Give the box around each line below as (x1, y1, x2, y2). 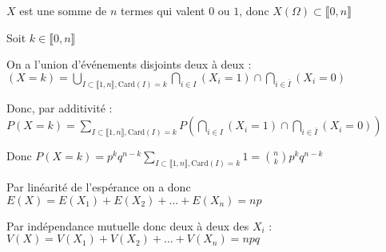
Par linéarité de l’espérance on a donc (6, 179, 191, 195)
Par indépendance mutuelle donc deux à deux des (6, 217, 249, 234)
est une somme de (19, 2, 107, 18)
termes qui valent (120, 2, 205, 18)
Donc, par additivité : (6, 99, 113, 116)
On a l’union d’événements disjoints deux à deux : (6, 56, 252, 73)
